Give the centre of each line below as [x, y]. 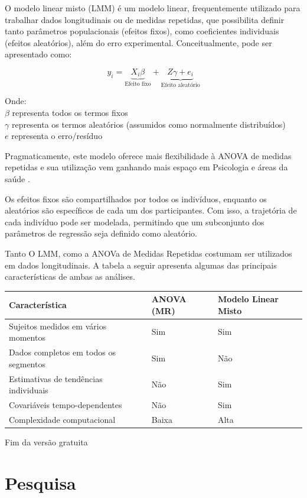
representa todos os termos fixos [70, 112]
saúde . [17, 178]
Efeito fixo [138, 84]
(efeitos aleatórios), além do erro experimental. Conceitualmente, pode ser [138, 42]
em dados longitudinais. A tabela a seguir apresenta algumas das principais [141, 265]
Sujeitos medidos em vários [58, 326]
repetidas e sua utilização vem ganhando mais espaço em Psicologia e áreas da [146, 167]
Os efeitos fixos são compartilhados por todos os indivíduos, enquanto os [136, 198]
